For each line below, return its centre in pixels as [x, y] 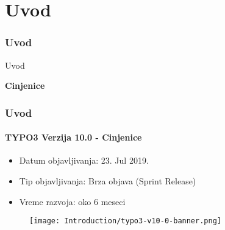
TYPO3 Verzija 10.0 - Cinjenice [73, 137]
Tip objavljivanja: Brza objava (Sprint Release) [108, 181]
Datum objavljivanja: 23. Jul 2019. [84, 160]
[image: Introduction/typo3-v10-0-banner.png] [125, 221]
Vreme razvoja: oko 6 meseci [72, 201]
